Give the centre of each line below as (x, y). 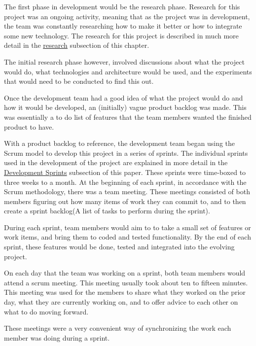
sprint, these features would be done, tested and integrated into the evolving (119, 247)
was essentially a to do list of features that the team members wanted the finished (128, 117)
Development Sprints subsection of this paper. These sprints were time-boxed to (125, 172)
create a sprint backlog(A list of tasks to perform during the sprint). (107, 211)
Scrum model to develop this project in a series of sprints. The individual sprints (126, 153)
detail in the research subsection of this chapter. (77, 45)
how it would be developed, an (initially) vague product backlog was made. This (125, 107)
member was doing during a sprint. (57, 337)
